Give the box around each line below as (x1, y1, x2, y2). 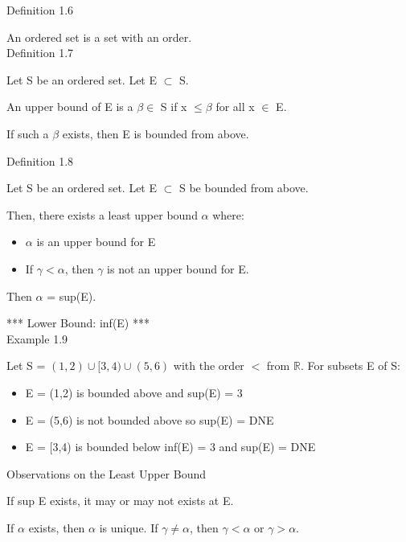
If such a (6, 125, 49, 142)
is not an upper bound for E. (107, 260, 249, 277)
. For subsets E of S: (300, 357, 400, 374)
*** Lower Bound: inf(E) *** (6, 314, 150, 331)
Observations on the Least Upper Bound (6, 465, 207, 482)
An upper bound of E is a (6, 98, 133, 115)
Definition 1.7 (6, 44, 74, 61)
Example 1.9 (6, 330, 68, 347)
